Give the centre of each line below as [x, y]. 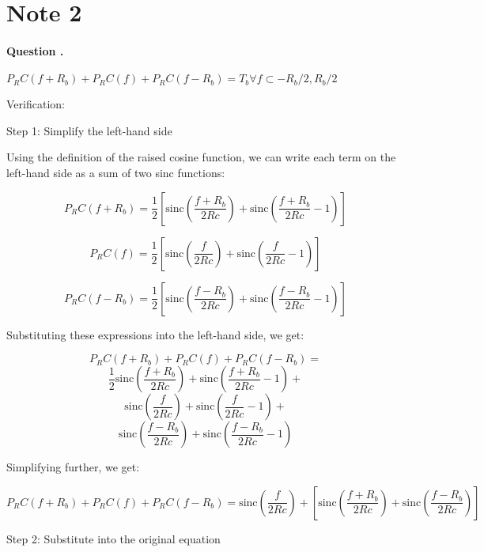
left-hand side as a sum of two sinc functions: [116, 172]
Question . [35, 50]
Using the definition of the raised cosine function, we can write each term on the [201, 157]
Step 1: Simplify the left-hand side [89, 130]
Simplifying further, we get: [73, 467]
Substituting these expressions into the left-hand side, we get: [155, 334]
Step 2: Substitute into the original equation [113, 538]
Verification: [36, 104]
